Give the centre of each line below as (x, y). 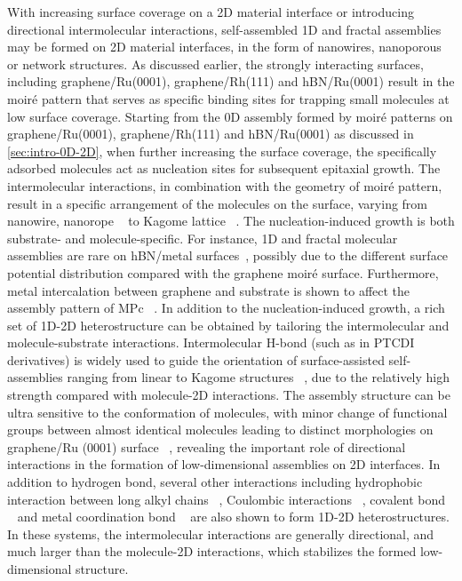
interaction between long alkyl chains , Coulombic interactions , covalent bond (226, 499)
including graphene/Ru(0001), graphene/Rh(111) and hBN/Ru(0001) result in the (231, 81)
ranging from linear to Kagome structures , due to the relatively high (259, 377)
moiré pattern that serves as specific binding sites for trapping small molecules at (228, 98)
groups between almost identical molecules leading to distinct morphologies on (220, 430)
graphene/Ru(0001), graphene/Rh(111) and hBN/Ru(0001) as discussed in (211, 134)
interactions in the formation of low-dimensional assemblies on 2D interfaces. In (224, 464)
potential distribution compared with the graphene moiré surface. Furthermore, (223, 272)
